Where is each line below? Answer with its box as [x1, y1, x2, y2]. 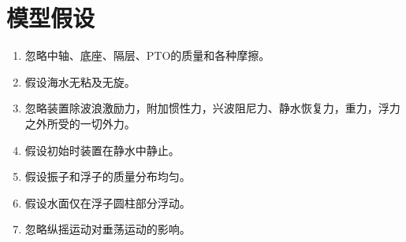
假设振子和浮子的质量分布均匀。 [24, 168, 191, 185]
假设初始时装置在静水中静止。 [24, 141, 180, 158]
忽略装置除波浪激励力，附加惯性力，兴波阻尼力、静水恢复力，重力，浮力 [24, 100, 400, 116]
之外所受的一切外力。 [24, 115, 136, 131]
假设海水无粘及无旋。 [24, 73, 136, 90]
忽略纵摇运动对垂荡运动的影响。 [24, 221, 191, 237]
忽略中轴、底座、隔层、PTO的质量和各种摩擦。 [24, 47, 270, 64]
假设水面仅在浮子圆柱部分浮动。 [24, 194, 191, 211]
